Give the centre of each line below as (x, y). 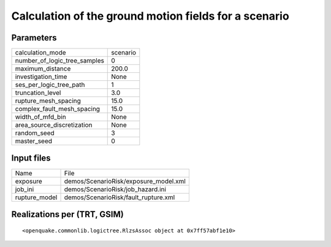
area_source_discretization (54, 125)
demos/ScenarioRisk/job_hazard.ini (115, 189)
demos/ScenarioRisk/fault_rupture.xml (120, 197)
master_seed (33, 141)
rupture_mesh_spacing (48, 101)
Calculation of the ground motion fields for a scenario (150, 16)
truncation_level (38, 93)
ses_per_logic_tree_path (50, 85)
